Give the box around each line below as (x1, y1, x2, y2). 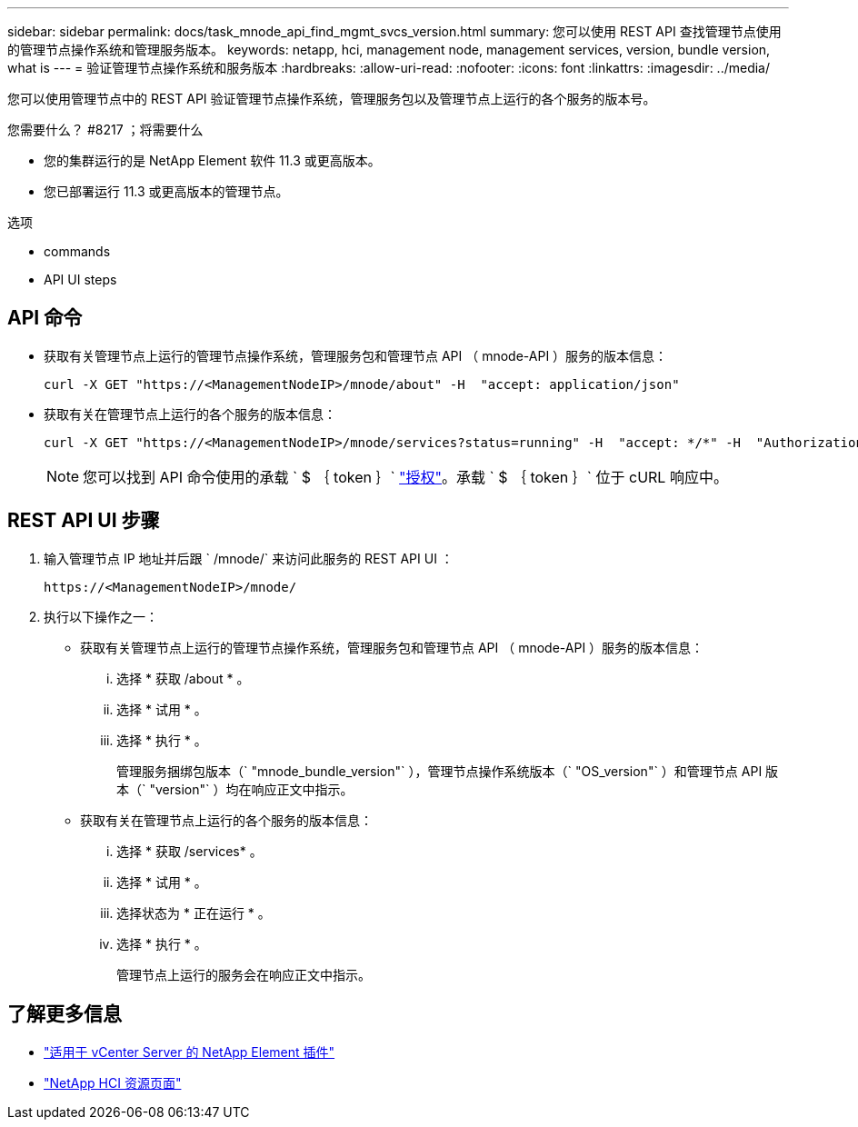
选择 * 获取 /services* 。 (116, 843, 263, 859)
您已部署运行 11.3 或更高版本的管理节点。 (44, 184, 289, 199)
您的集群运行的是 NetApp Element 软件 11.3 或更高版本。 (44, 153, 381, 168)
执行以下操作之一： (44, 608, 158, 624)
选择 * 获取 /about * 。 (116, 670, 250, 686)
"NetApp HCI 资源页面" (44, 1074, 182, 1091)
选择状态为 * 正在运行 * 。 (116, 904, 271, 921)
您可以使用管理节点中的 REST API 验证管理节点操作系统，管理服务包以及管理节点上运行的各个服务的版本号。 (7, 91, 656, 106)
